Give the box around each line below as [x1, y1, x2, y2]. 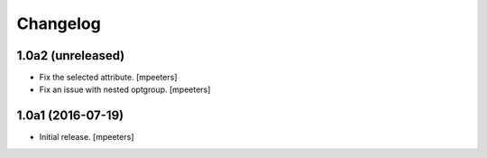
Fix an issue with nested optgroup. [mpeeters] [39, 84, 211, 95]
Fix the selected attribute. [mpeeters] [39, 72, 178, 83]
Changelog [16, 14, 101, 33]
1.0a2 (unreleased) [16, 48, 125, 63]
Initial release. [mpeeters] [39, 132, 134, 143]
